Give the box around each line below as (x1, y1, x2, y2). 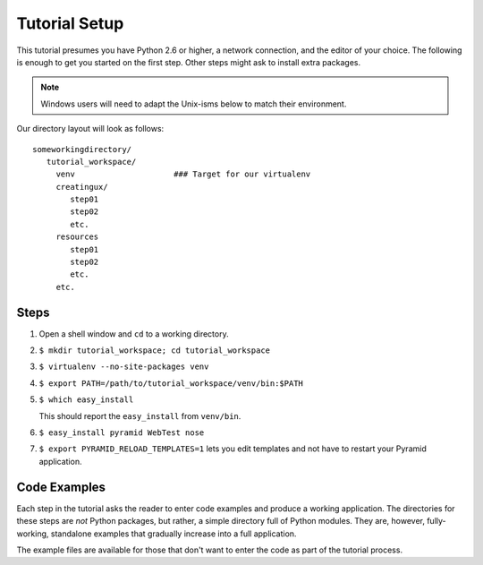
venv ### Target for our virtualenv (55, 169, 311, 179)
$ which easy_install (38, 395, 134, 405)
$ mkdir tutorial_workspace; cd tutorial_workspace (38, 346, 271, 355)
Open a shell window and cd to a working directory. (38, 328, 229, 339)
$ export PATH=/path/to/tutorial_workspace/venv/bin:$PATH (38, 378, 304, 389)
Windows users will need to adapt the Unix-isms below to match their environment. (40, 98, 347, 109)
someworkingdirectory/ (32, 144, 132, 154)
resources (55, 232, 99, 242)
